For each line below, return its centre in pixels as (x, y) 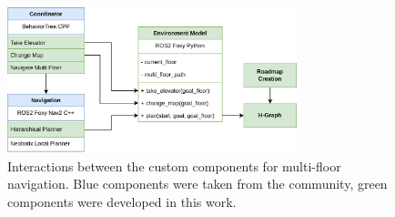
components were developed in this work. (122, 201)
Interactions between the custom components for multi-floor (174, 165)
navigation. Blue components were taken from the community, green (197, 184)
